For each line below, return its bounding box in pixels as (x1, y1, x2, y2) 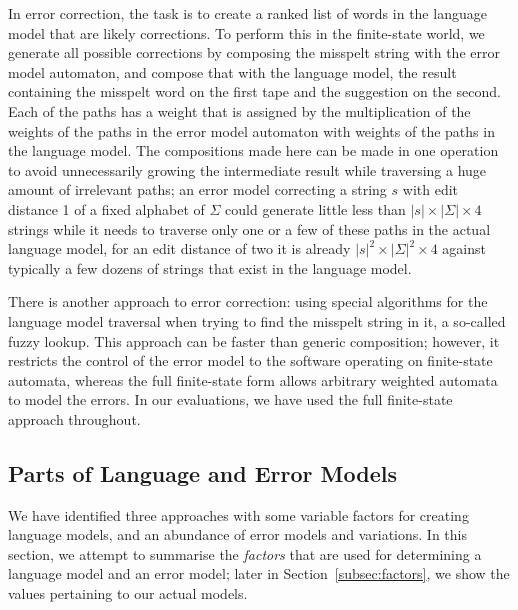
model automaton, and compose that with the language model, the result (8, 61, 457, 82)
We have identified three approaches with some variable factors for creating (8, 504, 469, 525)
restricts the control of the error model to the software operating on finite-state (8, 350, 493, 371)
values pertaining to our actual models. (8, 583, 248, 604)
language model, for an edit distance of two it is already (8, 238, 351, 259)
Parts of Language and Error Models (8, 457, 397, 488)
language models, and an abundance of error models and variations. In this (8, 524, 468, 545)
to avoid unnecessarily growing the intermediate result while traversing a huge (8, 159, 487, 180)
